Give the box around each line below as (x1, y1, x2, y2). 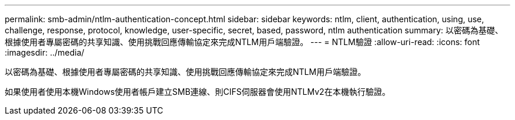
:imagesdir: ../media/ (5, 47, 85, 57)
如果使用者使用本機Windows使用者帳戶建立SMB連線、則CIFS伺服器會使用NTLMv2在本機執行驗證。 (5, 87, 390, 97)
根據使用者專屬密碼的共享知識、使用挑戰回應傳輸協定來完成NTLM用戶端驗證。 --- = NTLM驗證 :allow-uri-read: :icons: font (5, 37, 480, 47)
